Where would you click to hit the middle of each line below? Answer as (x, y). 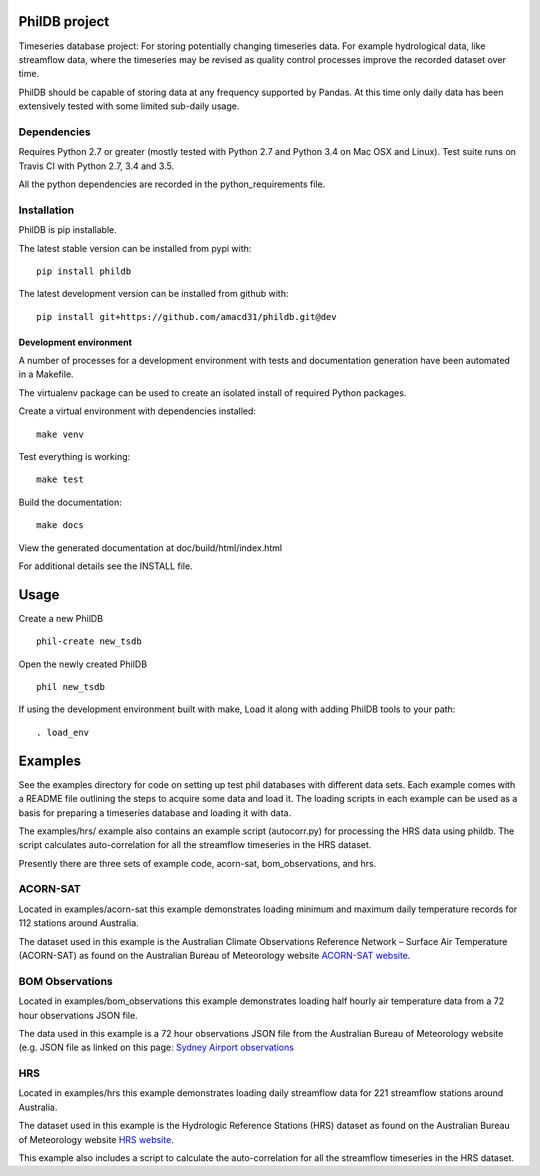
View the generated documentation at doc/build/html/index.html (150, 547)
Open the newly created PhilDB (83, 664)
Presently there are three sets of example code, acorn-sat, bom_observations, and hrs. (197, 863)
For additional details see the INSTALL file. (106, 566)
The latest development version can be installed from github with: (153, 294)
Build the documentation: (70, 502)
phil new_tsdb (70, 687)
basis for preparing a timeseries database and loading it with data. (155, 812)
